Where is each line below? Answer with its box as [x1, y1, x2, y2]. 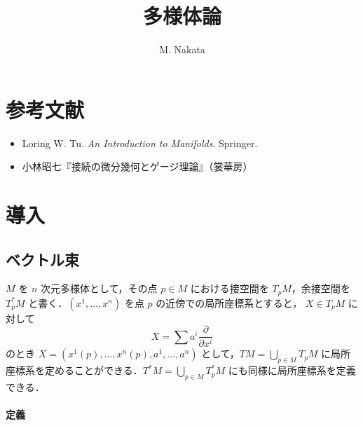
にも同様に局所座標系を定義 [228, 363, 356, 378]
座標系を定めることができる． [6, 363, 143, 378]
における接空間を [190, 281, 269, 296]
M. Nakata [159, 42, 205, 57]
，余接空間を [291, 281, 350, 296]
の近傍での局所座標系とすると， [156, 295, 303, 310]
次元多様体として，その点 [40, 281, 158, 296]
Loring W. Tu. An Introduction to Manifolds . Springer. [22, 135, 258, 150]
